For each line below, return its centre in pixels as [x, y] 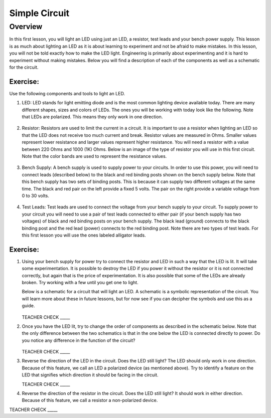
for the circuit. [24, 67]
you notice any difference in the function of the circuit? [79, 340]
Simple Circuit [39, 13]
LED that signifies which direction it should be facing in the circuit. [90, 375]
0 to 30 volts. [36, 195]
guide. [28, 306]
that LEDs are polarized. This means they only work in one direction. [92, 117]
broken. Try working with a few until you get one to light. [80, 282]
